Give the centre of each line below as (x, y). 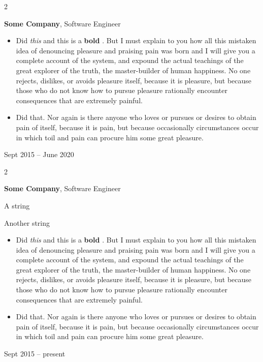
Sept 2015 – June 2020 (39, 154)
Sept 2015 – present (35, 354)
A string (17, 205)
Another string (27, 222)
